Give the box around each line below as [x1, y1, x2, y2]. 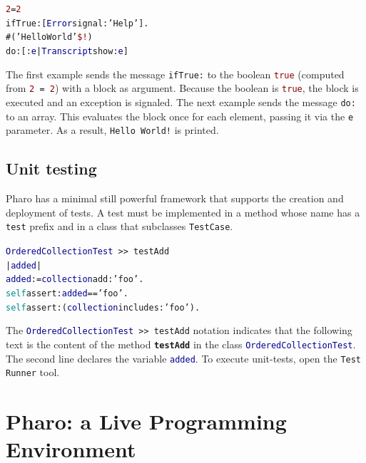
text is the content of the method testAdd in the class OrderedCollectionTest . [6, 336, 356, 351]
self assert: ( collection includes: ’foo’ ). [6, 302, 200, 313]
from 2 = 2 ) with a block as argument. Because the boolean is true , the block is [6, 80, 359, 95]
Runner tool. [6, 365, 60, 380]
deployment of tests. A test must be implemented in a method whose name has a [6, 204, 360, 219]
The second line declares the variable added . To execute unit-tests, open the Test [6, 350, 362, 365]
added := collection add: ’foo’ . [6, 274, 144, 285]
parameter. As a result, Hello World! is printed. [6, 123, 219, 137]
